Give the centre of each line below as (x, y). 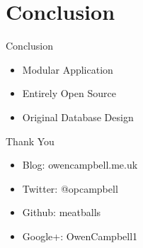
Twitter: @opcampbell (70, 188)
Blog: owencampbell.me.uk (80, 165)
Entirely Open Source (69, 93)
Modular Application (68, 69)
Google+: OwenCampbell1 (80, 236)
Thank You (30, 141)
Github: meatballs (62, 212)
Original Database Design (78, 117)
